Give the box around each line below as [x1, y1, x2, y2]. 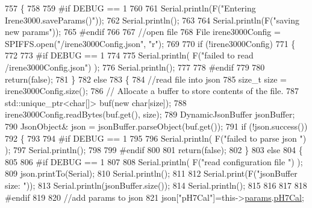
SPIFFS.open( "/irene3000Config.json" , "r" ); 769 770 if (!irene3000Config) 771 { [5, 37, 296, 49]
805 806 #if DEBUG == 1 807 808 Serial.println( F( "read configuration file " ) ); [5, 155, 303, 168]
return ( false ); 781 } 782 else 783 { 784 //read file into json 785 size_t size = [5, 72, 287, 85]
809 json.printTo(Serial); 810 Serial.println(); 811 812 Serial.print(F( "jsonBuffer [5, 167, 298, 180]
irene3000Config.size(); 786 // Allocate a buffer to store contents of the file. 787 [5, 84, 299, 97]
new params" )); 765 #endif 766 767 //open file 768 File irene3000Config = [5, 25, 281, 38]
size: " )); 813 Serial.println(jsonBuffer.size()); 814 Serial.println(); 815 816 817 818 [5, 178, 307, 191]
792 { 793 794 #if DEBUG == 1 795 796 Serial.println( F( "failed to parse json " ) [5, 131, 307, 144]
